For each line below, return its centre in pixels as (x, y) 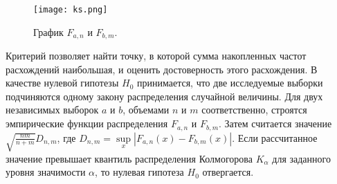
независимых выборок (52, 110)
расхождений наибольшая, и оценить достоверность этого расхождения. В (162, 69)
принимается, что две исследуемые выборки (230, 83)
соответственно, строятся (254, 110)
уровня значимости (46, 172)
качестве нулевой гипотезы (62, 83)
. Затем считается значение (275, 123)
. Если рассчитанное (275, 137)
